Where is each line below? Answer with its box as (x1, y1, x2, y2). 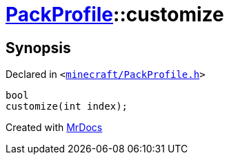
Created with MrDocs (6, 121, 103, 134)
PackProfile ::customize (6, 3, 224, 26)
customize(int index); (6, 101, 128, 112)
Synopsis (6, 39, 71, 57)
